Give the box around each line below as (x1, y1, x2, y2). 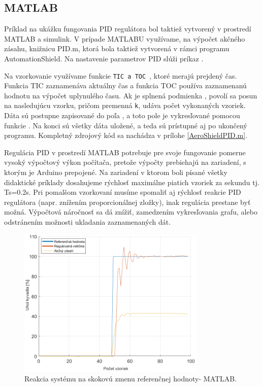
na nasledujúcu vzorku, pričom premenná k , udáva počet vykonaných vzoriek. (4, 100, 246, 111)
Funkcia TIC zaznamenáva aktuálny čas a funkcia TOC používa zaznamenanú (4, 80, 247, 91)
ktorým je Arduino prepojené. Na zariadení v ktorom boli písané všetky (4, 167, 227, 178)
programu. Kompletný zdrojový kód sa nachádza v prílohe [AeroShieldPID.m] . (4, 130, 248, 140)
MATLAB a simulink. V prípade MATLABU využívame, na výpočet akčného (4, 33, 245, 44)
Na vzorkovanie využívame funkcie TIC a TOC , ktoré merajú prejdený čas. (4, 70, 237, 81)
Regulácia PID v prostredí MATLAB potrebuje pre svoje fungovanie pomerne (4, 147, 246, 157)
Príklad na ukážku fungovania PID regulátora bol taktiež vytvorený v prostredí (4, 23, 251, 34)
